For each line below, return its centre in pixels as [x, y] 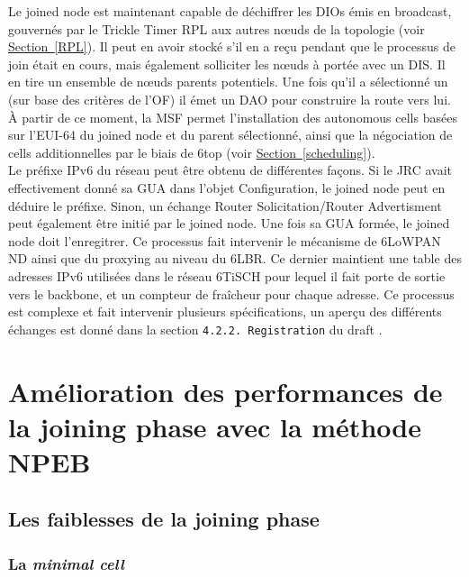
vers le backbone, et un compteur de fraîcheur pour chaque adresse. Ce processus [231, 293]
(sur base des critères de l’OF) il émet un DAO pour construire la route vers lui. [230, 99]
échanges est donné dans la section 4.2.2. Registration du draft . [195, 329]
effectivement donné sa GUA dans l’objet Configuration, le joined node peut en [227, 187]
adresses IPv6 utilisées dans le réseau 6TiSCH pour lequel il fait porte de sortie [227, 275]
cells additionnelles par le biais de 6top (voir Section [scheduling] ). [192, 152]
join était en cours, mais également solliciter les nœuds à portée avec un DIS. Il [227, 64]
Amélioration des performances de [225, 391]
